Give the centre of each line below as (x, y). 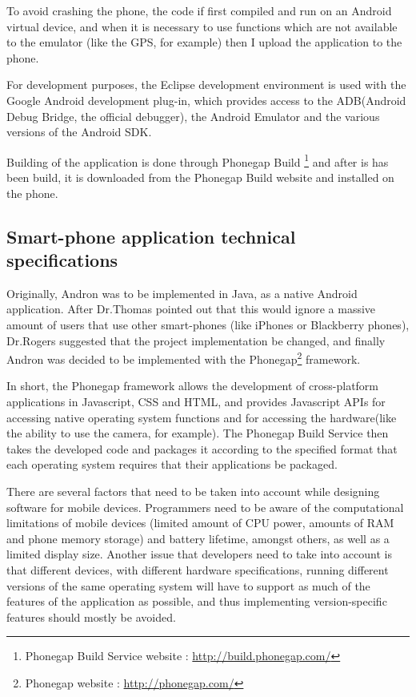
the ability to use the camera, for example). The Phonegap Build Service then (198, 433)
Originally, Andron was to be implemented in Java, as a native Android (182, 293)
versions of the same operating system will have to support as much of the (188, 585)
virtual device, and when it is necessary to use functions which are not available (202, 26)
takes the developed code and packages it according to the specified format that (202, 448)
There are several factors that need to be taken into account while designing (193, 491)
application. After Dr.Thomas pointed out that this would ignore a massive (191, 309)
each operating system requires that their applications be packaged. (172, 464)
